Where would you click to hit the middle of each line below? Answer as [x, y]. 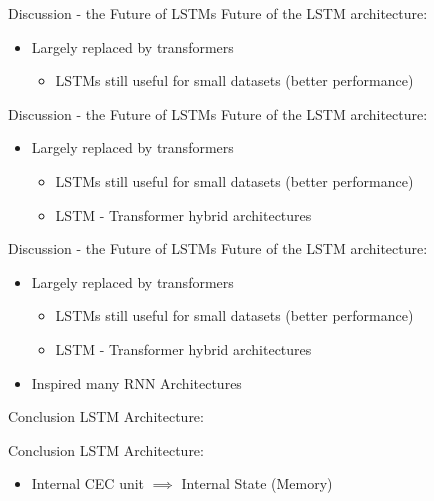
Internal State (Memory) [257, 483]
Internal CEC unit [88, 483]
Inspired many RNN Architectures [136, 382]
